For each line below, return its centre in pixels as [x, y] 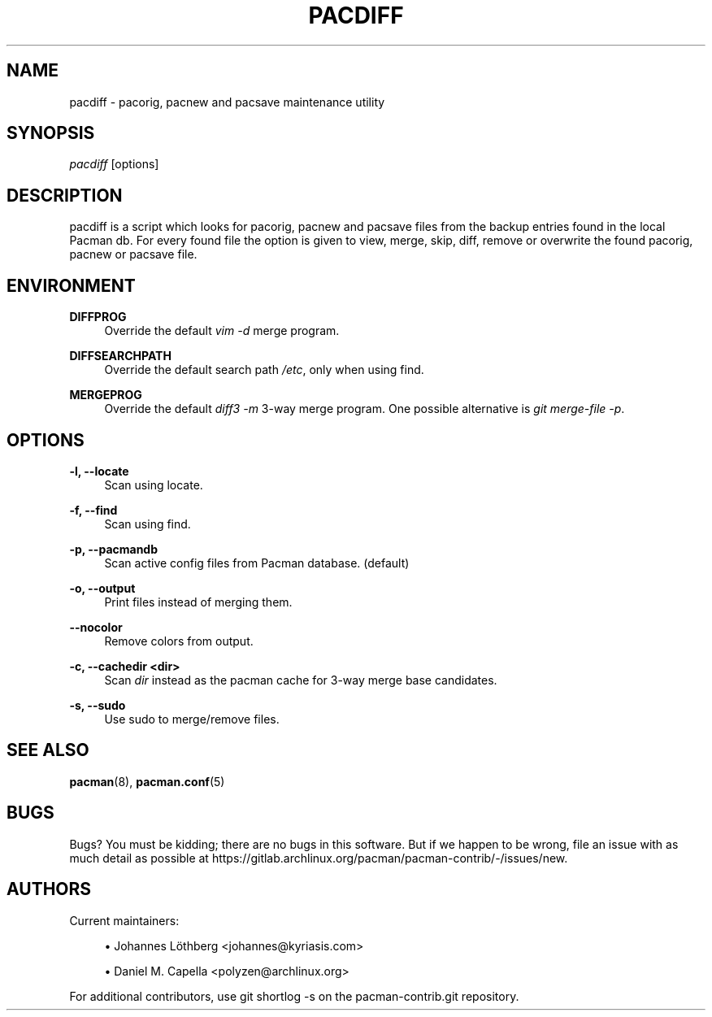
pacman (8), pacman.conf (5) [147, 781]
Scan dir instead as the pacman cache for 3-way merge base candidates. [301, 680]
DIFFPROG [98, 317]
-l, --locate [99, 471]
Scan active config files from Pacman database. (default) [257, 563]
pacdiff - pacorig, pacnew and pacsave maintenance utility [227, 102]
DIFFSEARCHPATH [120, 356]
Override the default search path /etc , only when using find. [264, 370]
